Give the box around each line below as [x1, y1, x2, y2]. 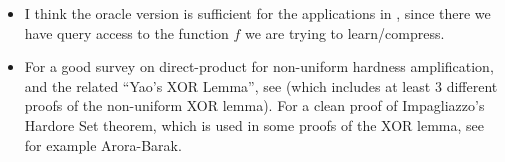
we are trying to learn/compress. [244, 22, 445, 43]
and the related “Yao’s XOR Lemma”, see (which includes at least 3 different [24, 75, 498, 96]
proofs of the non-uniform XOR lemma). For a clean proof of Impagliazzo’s [24, 95, 485, 116]
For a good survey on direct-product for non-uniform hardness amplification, [24, 56, 494, 77]
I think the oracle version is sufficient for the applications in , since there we [24, 3, 491, 23]
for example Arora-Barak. [24, 134, 182, 155]
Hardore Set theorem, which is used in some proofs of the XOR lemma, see [24, 114, 484, 135]
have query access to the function [24, 22, 229, 43]
